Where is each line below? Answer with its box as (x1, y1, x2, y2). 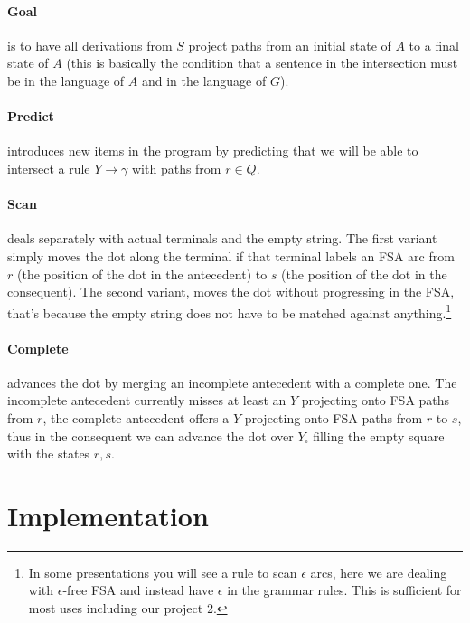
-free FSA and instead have (62, 581, 214, 599)
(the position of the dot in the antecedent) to (16, 264, 268, 283)
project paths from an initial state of (188, 35, 391, 54)
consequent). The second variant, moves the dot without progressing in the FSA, (7, 282, 455, 301)
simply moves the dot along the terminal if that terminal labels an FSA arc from (7, 246, 455, 265)
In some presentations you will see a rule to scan (28, 562, 297, 581)
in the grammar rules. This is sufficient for (227, 581, 462, 599)
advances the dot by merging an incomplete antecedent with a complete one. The (7, 373, 457, 392)
